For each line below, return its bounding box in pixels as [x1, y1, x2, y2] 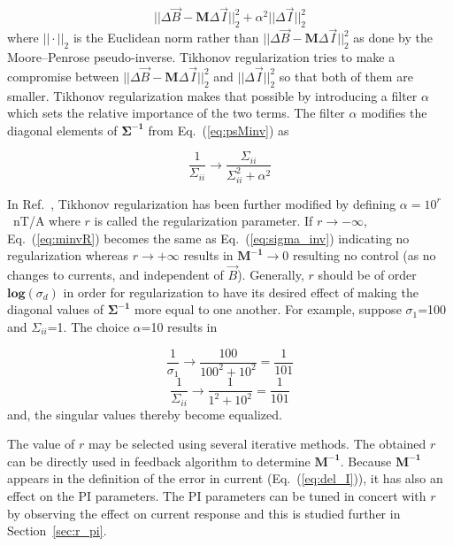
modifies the [361, 104, 427, 122]
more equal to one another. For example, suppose [134, 300, 402, 319]
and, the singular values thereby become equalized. [7, 404, 282, 423]
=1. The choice [47, 317, 129, 335]
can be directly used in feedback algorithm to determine [7, 451, 311, 470]
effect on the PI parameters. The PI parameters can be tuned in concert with [7, 486, 426, 504]
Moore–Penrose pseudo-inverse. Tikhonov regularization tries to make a [7, 48, 395, 66]
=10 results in [141, 317, 218, 335]
